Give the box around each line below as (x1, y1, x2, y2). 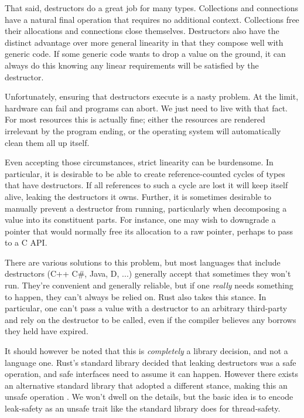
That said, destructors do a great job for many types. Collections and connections (5, 2, 299, 13)
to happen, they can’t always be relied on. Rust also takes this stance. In (5, 290, 267, 303)
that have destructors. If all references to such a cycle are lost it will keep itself (5, 179, 288, 191)
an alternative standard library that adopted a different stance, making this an (5, 379, 288, 391)
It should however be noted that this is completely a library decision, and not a (5, 345, 288, 357)
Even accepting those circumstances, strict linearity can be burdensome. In (5, 156, 274, 168)
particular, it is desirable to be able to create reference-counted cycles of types (5, 167, 285, 179)
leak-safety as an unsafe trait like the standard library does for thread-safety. (5, 402, 281, 414)
